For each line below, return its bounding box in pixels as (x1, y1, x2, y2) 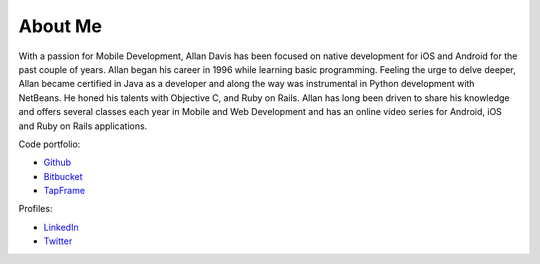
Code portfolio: (18, 138, 81, 150)
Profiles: (18, 203, 53, 215)
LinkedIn (43, 221, 79, 233)
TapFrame (43, 185, 85, 197)
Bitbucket (43, 170, 84, 182)
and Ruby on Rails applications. (18, 120, 148, 132)
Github (43, 156, 72, 169)
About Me (18, 15, 102, 37)
